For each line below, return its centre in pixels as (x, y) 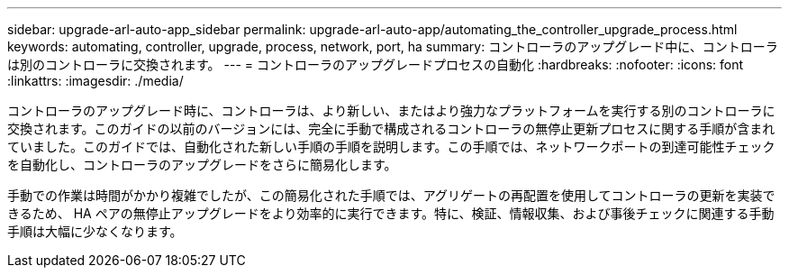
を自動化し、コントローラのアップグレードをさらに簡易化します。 (202, 165)
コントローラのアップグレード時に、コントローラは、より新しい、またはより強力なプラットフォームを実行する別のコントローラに (391, 110)
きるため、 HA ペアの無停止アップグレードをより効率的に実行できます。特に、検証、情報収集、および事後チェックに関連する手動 (391, 213)
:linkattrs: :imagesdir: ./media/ (95, 81)
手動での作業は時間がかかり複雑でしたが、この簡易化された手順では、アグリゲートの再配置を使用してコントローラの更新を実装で (391, 195)
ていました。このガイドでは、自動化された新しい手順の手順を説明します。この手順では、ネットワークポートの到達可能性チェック (391, 147)
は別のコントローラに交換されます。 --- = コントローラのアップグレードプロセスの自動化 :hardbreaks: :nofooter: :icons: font (376, 64)
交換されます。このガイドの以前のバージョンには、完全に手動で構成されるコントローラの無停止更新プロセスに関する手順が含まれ (391, 128)
